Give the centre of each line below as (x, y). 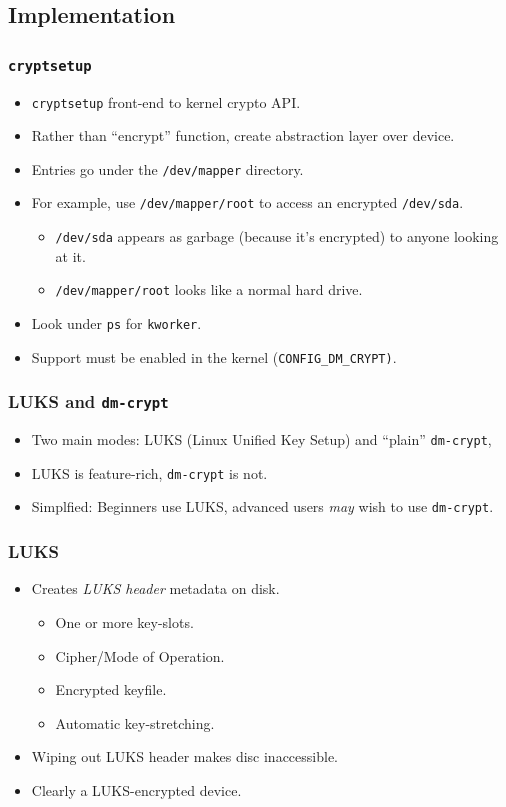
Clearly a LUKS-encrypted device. (136, 789)
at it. (70, 255)
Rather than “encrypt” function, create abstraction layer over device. (243, 135)
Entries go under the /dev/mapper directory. (167, 168)
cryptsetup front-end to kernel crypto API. (166, 101)
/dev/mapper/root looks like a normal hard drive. (209, 289)
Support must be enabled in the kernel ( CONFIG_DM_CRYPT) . (214, 356)
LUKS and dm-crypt (88, 401)
